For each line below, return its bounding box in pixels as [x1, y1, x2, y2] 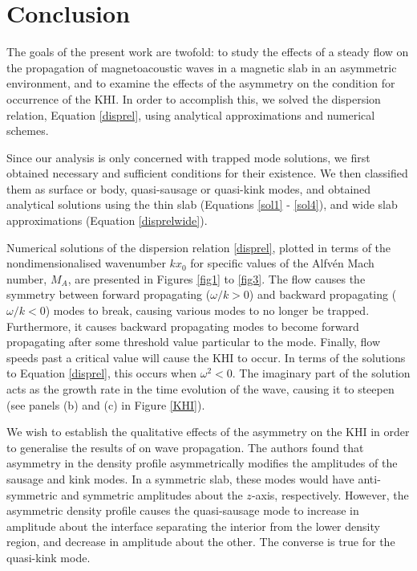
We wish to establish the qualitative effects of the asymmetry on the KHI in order [6, 423, 410, 440]
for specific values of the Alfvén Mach [190, 255, 374, 271]
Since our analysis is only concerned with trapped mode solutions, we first [6, 149, 370, 165]
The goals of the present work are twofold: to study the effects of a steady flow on [6, 43, 409, 60]
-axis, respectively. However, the [251, 486, 409, 503]
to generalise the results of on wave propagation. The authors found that [6, 438, 364, 455]
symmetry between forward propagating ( [6, 286, 211, 303]
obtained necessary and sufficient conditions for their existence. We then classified [6, 165, 408, 181]
